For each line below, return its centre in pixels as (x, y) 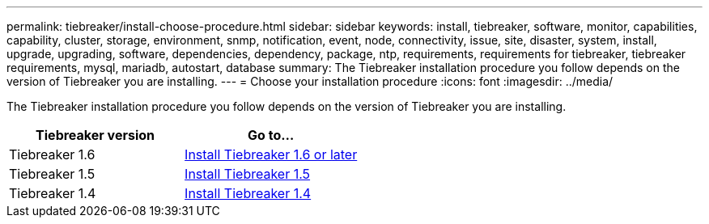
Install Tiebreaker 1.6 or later (271, 154)
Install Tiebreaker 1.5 (248, 174)
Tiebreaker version (96, 135)
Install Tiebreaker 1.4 (248, 193)
